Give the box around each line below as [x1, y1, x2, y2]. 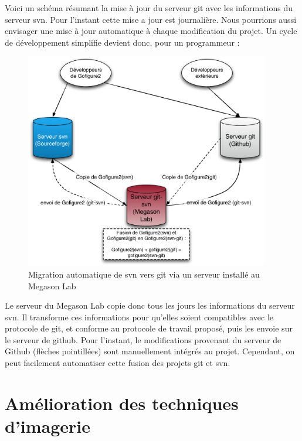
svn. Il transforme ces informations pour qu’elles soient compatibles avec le [5, 310, 273, 323]
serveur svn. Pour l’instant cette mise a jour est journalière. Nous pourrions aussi [5, 13, 297, 25]
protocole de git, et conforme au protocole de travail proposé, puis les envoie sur [5, 322, 293, 334]
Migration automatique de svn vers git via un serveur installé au [28, 268, 260, 280]
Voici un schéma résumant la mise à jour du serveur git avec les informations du [5, 2, 293, 13]
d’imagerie [5, 414, 91, 438]
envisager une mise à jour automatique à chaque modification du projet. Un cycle [5, 25, 297, 37]
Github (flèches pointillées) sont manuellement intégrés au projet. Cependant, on [5, 345, 295, 357]
